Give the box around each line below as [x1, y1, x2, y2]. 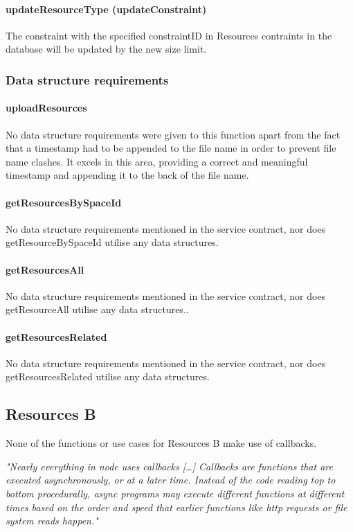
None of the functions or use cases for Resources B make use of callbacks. [6, 436, 317, 450]
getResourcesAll [6, 262, 84, 276]
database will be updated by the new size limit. [6, 42, 207, 56]
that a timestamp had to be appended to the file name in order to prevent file [6, 141, 336, 155]
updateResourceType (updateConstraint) [6, 1, 207, 16]
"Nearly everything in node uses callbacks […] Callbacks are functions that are [6, 459, 333, 473]
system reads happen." [6, 513, 98, 528]
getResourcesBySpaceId [6, 195, 122, 209]
